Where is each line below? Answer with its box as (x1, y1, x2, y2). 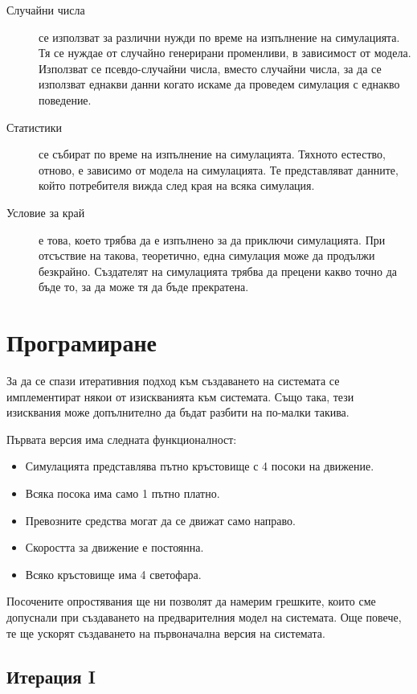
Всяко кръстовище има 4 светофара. (25, 565, 202, 582)
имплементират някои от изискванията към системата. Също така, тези (6, 388, 354, 404)
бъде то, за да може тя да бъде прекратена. (39, 278, 249, 295)
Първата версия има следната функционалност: (6, 430, 237, 447)
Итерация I (6, 663, 96, 688)
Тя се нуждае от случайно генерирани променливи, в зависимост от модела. (39, 44, 411, 61)
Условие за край (6, 203, 85, 220)
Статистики (6, 118, 63, 135)
